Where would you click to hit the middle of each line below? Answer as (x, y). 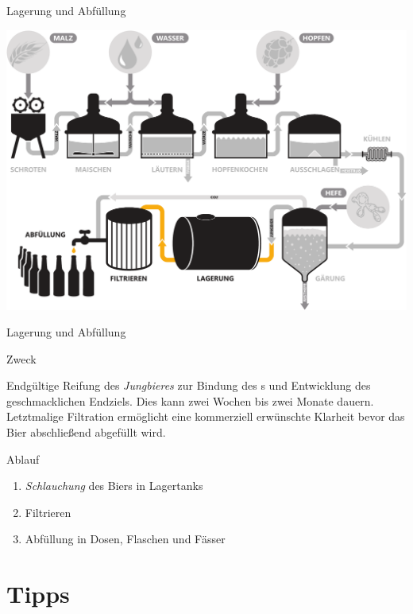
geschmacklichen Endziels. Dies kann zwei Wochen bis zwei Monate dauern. (190, 400)
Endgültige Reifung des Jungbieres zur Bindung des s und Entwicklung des (189, 385)
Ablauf (23, 459)
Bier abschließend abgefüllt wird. (86, 432)
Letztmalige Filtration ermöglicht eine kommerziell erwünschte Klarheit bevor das (206, 416)
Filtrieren (48, 512)
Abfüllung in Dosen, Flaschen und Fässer (125, 539)
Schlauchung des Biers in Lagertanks (114, 486)
